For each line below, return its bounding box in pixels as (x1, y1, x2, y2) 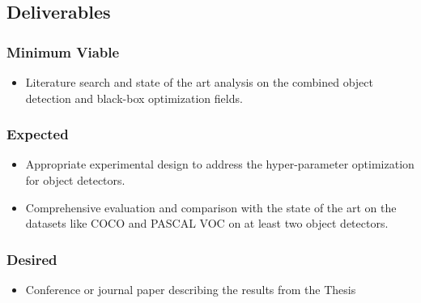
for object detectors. (25, 172, 125, 188)
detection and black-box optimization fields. (25, 89, 243, 106)
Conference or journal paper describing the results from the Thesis (25, 281, 356, 297)
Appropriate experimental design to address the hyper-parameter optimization (25, 156, 415, 173)
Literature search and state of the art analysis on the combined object (25, 74, 373, 90)
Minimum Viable (6, 41, 120, 62)
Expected (6, 124, 69, 144)
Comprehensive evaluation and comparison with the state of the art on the (25, 198, 397, 216)
